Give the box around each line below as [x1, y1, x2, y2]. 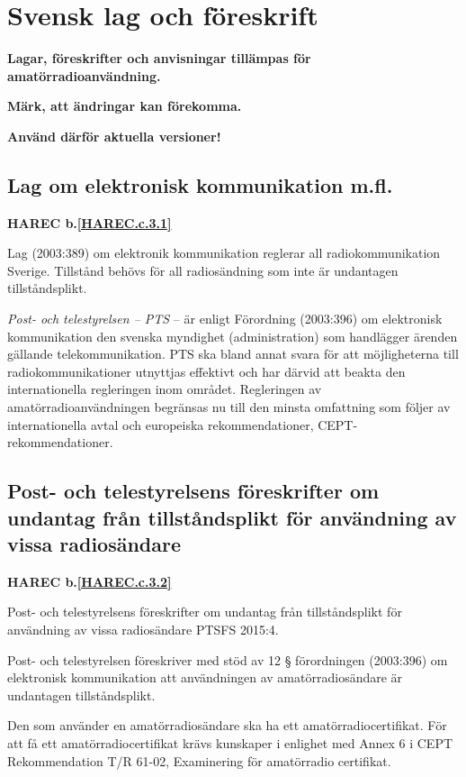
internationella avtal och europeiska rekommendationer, [7, 415, 314, 434]
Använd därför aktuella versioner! [7, 126, 221, 145]
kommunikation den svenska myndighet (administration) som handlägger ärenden [7, 326, 458, 345]
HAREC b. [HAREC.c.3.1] [7, 213, 172, 232]
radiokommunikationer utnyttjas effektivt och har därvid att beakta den [7, 361, 406, 380]
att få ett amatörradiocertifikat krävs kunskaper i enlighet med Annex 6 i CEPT [7, 733, 453, 752]
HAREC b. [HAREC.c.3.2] [7, 571, 172, 590]
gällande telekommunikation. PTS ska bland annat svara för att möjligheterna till [7, 344, 459, 363]
